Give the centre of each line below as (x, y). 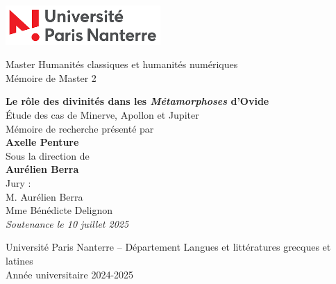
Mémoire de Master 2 (51, 77)
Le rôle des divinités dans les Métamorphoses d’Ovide (137, 101)
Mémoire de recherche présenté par (80, 128)
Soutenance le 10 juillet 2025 (67, 223)
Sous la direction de (48, 155)
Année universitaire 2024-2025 (70, 274)
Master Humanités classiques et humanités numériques (122, 64)
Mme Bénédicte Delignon (59, 210)
